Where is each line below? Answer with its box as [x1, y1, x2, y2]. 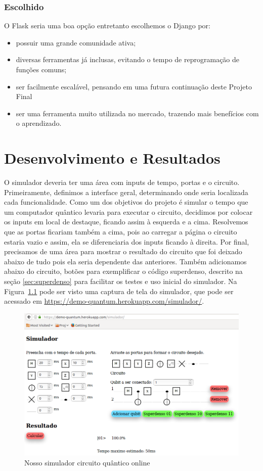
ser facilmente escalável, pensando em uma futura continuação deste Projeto [16, 81, 252, 91]
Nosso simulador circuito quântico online [24, 457, 150, 467]
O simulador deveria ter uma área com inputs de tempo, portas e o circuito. [4, 177, 240, 187]
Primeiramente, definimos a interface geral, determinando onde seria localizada [4, 186, 248, 197]
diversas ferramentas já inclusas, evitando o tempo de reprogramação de [16, 54, 240, 65]
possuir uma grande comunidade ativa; [16, 37, 136, 48]
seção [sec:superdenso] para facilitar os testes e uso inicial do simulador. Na [4, 276, 237, 287]
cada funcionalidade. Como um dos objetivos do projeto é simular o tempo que [4, 197, 248, 207]
